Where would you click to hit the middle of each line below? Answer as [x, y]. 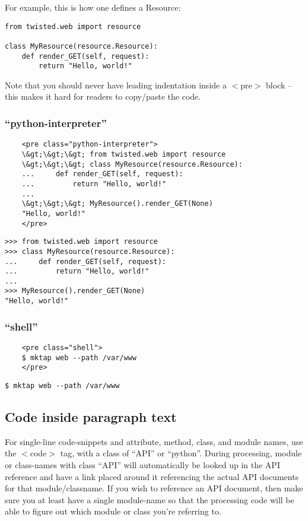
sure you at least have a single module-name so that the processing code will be [150, 499]
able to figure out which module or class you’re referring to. [113, 511]
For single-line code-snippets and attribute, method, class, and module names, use [154, 441]
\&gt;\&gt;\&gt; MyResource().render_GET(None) [117, 204]
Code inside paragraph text [91, 417]
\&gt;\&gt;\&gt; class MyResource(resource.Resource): [132, 164]
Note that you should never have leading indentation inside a [116, 85]
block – [279, 85]
